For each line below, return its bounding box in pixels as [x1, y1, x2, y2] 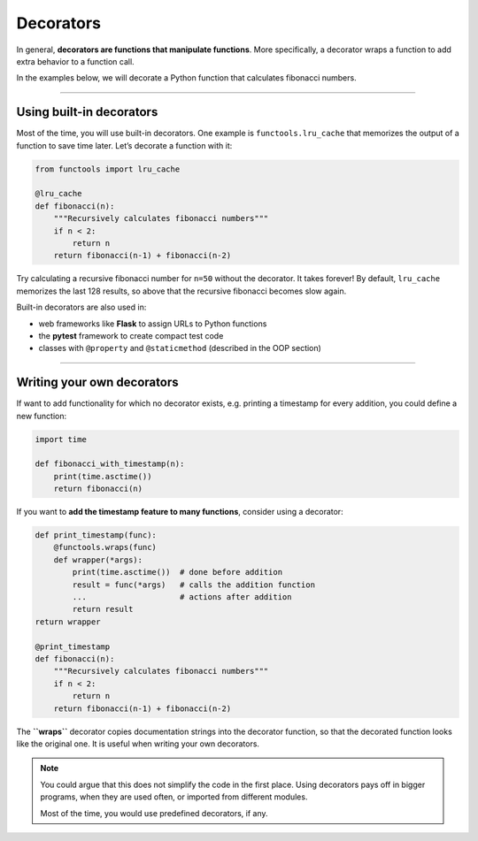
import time [35, 434, 88, 444]
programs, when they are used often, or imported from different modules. [40, 791, 308, 802]
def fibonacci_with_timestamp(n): [35, 459, 185, 469]
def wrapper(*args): [53, 554, 143, 565]
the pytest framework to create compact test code [38, 330, 224, 340]
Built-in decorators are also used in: [16, 302, 147, 313]
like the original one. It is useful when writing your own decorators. [16, 738, 260, 749]
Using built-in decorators [16, 104, 158, 119]
